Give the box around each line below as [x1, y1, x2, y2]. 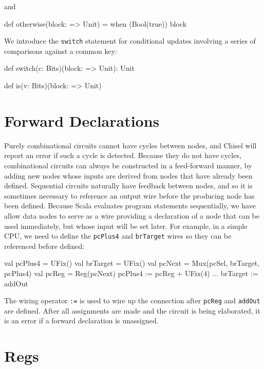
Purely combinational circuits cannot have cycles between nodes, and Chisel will [4, 140, 257, 150]
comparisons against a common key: [4, 45, 117, 56]
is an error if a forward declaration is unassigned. [4, 315, 159, 326]
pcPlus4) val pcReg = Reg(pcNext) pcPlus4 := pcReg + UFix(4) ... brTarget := [4, 267, 258, 278]
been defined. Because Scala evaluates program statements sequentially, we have [4, 200, 256, 211]
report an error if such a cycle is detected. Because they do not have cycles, [4, 150, 241, 161]
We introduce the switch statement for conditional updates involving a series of [4, 35, 256, 46]
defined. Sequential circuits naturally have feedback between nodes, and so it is [4, 180, 253, 191]
